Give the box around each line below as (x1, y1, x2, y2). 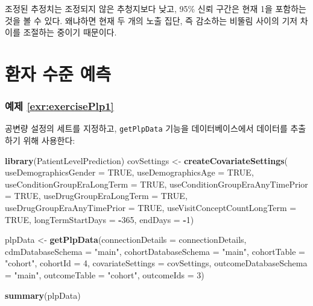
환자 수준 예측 (5, 61, 112, 85)
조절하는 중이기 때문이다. (23, 26, 117, 38)
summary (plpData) (5, 289, 81, 301)
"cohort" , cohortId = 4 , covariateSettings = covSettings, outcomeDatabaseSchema (5, 257, 308, 269)
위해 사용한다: (23, 134, 75, 147)
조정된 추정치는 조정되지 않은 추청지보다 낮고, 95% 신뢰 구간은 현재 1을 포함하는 (5, 2, 306, 14)
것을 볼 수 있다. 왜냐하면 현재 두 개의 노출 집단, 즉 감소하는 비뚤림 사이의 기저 (5, 14, 298, 26)
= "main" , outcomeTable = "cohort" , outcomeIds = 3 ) (5, 268, 204, 281)
